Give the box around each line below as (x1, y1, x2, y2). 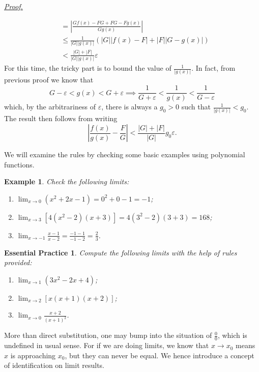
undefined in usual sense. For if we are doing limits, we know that (4, 340, 209, 351)
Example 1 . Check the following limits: (4, 176, 129, 187)
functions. (4, 159, 35, 169)
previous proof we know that (4, 74, 94, 85)
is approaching (10, 350, 56, 360)
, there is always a (101, 101, 158, 112)
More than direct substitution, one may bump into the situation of (4, 330, 212, 340)
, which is (217, 330, 247, 340)
